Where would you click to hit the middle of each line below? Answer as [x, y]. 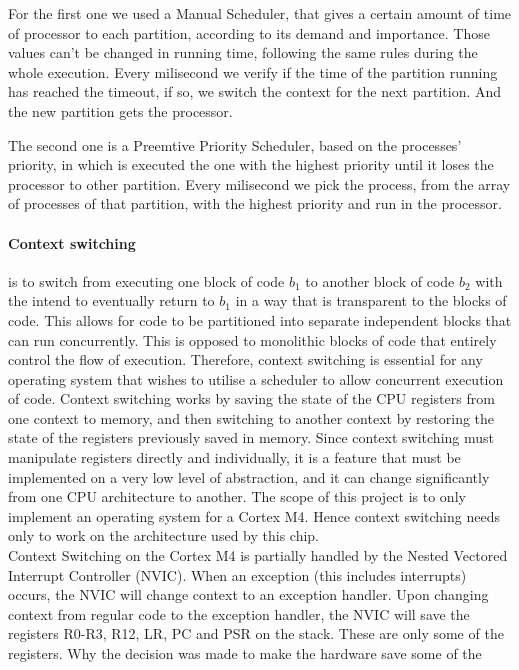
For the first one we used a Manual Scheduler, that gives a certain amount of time [260, 13]
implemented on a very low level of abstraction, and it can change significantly [249, 476]
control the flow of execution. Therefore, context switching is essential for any [245, 359]
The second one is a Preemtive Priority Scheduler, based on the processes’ [235, 144]
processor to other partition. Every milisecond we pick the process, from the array [259, 183]
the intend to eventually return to [111, 300]
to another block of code [380, 280]
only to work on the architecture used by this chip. [163, 535]
